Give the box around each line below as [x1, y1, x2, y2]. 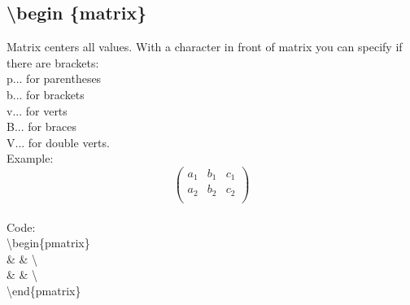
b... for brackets [7, 85, 85, 102]
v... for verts [7, 102, 68, 119]
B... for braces [7, 118, 76, 135]
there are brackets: [7, 54, 99, 71]
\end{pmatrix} [7, 281, 81, 298]
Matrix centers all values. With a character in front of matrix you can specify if [7, 38, 403, 55]
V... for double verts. [7, 133, 110, 150]
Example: [7, 150, 54, 167]
